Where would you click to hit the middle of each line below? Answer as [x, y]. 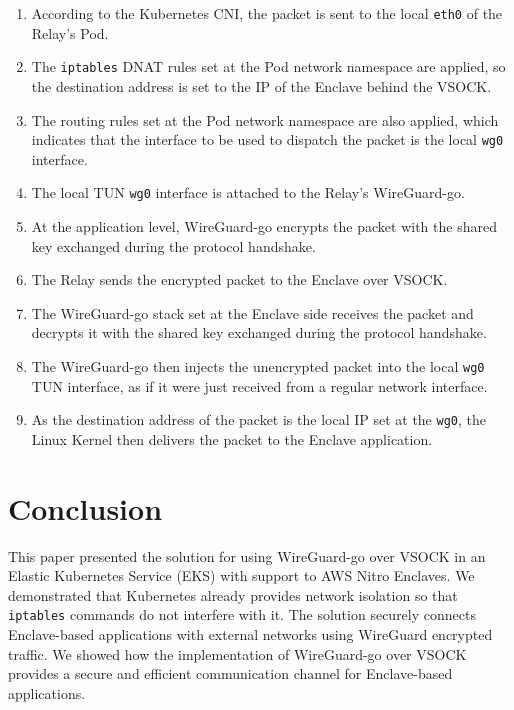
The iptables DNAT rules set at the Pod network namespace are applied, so [268, 66]
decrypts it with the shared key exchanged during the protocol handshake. [259, 332]
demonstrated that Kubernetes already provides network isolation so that [233, 594]
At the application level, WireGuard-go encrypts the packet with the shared [264, 226]
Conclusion [85, 507]
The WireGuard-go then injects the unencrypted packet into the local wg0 [258, 365]
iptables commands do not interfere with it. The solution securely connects [242, 614]
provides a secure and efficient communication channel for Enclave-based [230, 673]
